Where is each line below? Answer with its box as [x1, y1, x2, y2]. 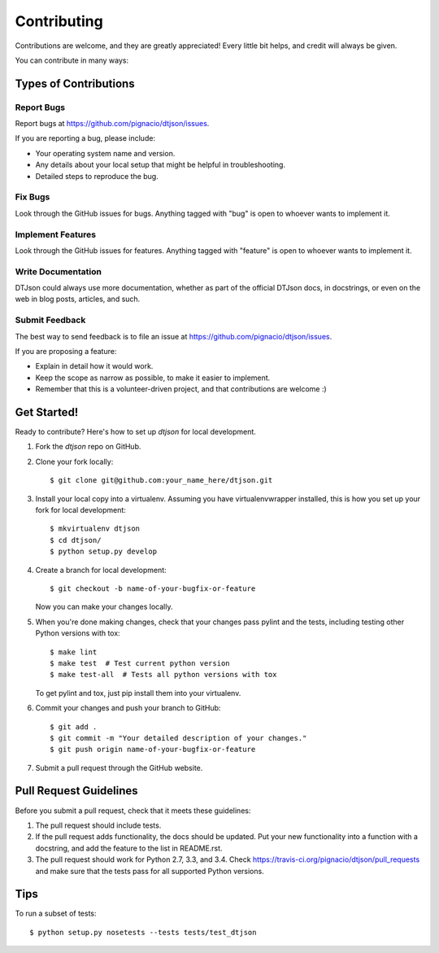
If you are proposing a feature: [15, 347, 117, 356]
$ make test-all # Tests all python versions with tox [50, 670, 277, 680]
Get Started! [15, 405, 79, 419]
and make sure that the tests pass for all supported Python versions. [35, 866, 264, 876]
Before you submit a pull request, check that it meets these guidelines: [15, 806, 251, 815]
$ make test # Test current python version [50, 658, 231, 667]
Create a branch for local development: [35, 565, 167, 575]
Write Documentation [15, 265, 102, 277]
